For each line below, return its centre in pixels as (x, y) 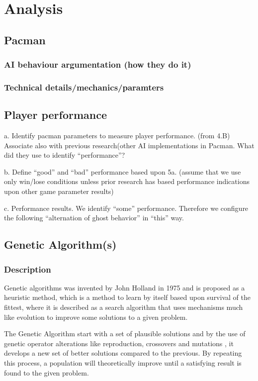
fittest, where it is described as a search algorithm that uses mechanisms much (124, 307)
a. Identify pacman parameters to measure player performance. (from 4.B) (117, 136)
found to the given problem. (46, 372)
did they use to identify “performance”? (65, 155)
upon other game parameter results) (59, 191)
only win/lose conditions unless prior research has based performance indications (127, 181)
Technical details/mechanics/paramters (84, 87)
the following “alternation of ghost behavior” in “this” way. (94, 218)
